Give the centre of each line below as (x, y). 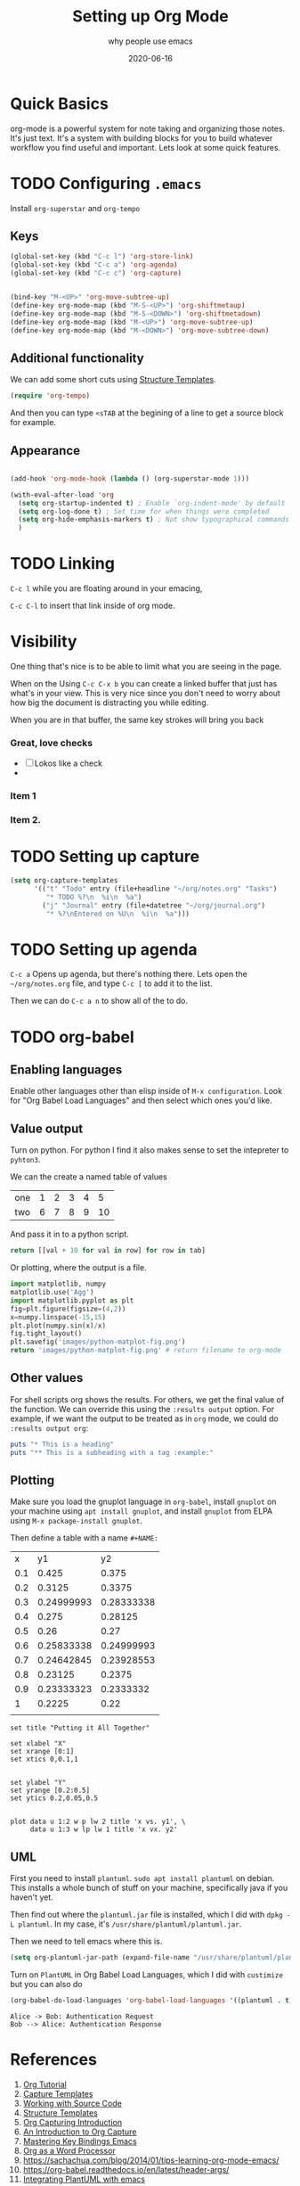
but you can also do (46, 1985)
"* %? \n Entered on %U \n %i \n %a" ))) (118, 914)
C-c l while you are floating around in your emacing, (106, 588)
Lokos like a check (69, 763)
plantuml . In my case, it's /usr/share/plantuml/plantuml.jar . (130, 1924)
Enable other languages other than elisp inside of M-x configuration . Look (146, 1091)
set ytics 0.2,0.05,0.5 (54, 1798)
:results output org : (49, 1427)
